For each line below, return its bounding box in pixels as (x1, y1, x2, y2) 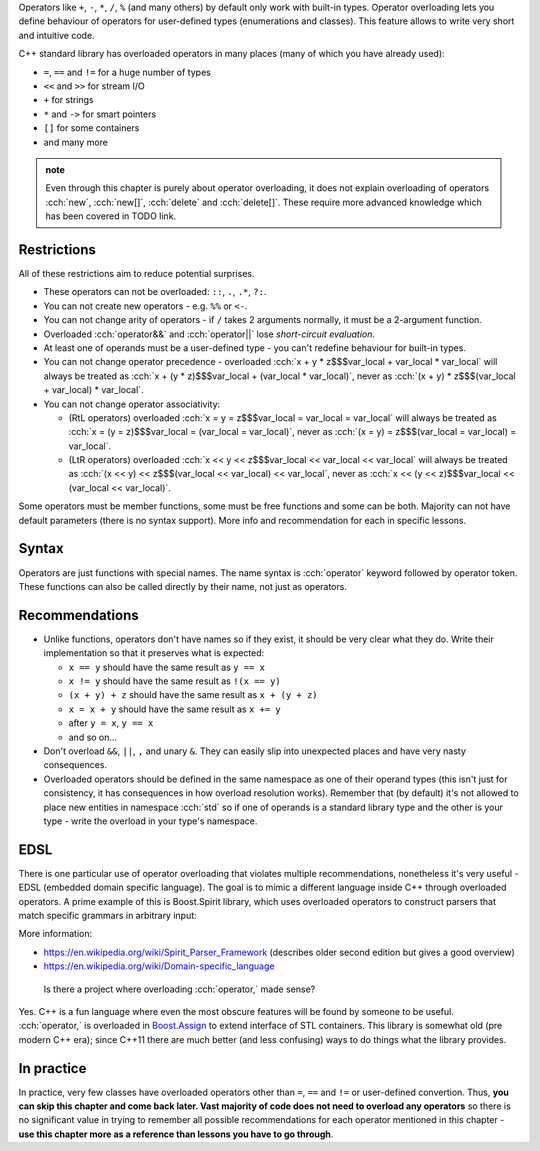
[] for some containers (43, 122, 140, 134)
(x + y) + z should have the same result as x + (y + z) (68, 689, 318, 701)
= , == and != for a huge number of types (43, 66, 212, 78)
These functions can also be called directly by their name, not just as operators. (18, 580, 347, 592)
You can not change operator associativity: (43, 398, 221, 410)
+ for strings (43, 94, 94, 106)
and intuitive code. (18, 29, 95, 41)
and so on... (68, 731, 118, 743)
